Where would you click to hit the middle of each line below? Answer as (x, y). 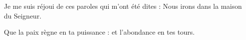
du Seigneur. (23, 15)
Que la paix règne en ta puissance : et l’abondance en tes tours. (99, 32)
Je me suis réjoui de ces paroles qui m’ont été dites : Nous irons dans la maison (123, 6)
